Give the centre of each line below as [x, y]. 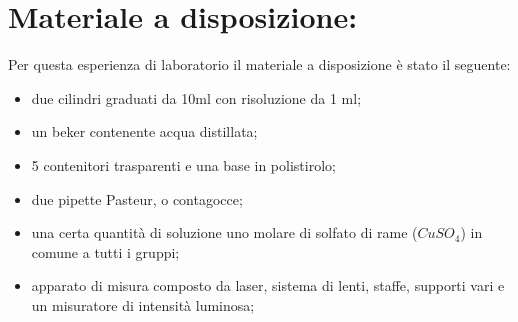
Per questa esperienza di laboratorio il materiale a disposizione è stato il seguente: [259, 64]
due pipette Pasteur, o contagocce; [137, 198]
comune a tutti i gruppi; [105, 251]
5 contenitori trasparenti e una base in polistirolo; [183, 164]
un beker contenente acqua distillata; [144, 131]
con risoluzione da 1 [276, 97]
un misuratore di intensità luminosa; [143, 304]
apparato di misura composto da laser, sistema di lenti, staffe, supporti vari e [268, 285]
